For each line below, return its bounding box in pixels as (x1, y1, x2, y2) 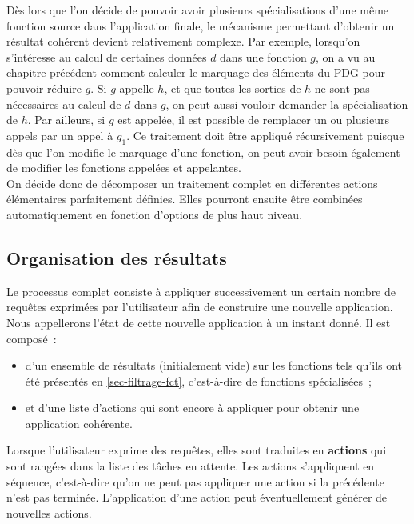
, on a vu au (316, 48, 376, 65)
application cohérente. (25, 414, 133, 431)
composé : (6, 330, 57, 346)
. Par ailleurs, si (27, 111, 105, 128)
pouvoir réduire (6, 79, 82, 96)
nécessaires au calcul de (6, 95, 121, 112)
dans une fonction (220, 48, 307, 65)
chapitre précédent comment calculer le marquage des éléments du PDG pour (6, 64, 386, 81)
